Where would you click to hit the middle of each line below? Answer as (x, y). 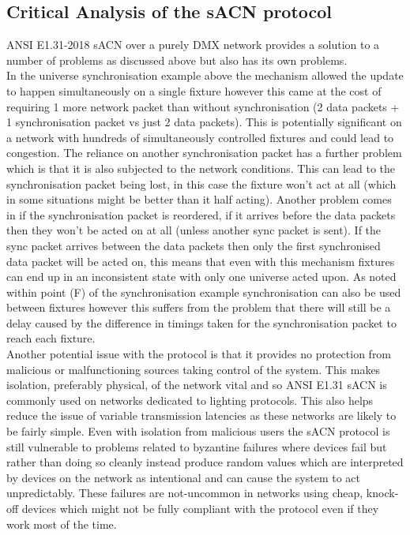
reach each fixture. (51, 338)
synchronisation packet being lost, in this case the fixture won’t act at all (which (201, 183)
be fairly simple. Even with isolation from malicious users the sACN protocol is (198, 431)
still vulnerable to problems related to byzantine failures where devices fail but (197, 446)
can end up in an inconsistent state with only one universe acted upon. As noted (201, 277)
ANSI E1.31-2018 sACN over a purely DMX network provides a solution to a (193, 45)
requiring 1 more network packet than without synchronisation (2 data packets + (203, 106)
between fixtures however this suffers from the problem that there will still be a (199, 307)
